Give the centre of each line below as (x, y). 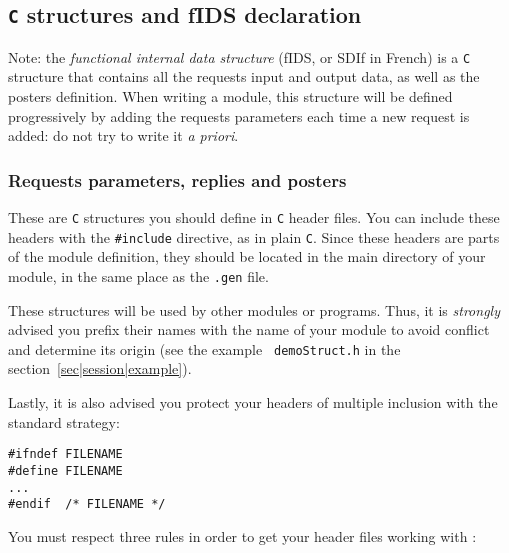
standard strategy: (64, 421)
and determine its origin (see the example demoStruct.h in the (204, 348)
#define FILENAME (65, 470)
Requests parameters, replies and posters (177, 179)
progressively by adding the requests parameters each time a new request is (239, 115)
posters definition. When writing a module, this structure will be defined (230, 96)
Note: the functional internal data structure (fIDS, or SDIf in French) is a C (239, 56)
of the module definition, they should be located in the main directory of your (247, 256)
